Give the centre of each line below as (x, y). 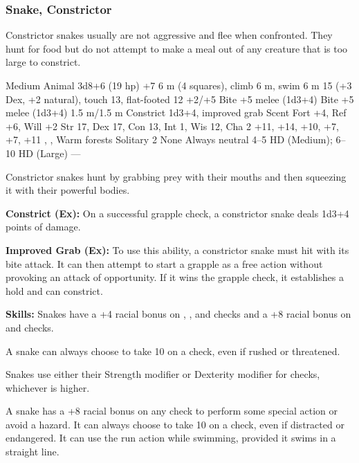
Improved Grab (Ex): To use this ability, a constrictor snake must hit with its (177, 249)
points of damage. (43, 227)
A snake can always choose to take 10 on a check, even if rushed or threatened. (173, 351)
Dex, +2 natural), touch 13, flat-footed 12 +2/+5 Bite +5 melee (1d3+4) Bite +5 (180, 99)
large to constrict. (43, 62)
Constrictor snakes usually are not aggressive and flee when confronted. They (169, 35)
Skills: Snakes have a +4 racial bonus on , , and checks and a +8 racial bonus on (178, 314)
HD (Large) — (49, 153)
